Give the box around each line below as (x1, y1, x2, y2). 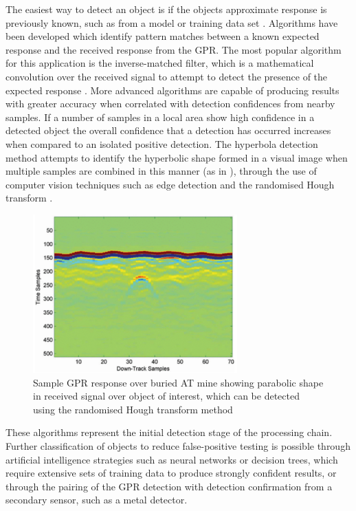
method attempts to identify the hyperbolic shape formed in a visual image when (5, 150, 348, 164)
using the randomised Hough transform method (33, 402, 233, 416)
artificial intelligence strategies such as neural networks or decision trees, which (5, 452, 338, 466)
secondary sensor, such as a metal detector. (5, 492, 188, 507)
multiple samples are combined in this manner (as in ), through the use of (5, 164, 317, 178)
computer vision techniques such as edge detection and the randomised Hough (5, 177, 335, 191)
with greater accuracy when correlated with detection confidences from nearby (5, 96, 335, 111)
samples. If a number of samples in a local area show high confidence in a (5, 109, 315, 124)
